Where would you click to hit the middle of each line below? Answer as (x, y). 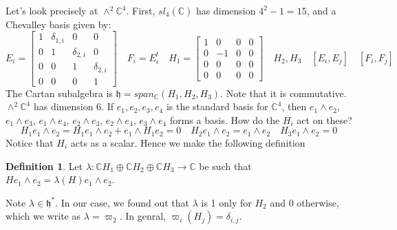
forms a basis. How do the (225, 119)
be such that (225, 166)
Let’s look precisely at (52, 10)
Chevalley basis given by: (58, 24)
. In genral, (142, 216)
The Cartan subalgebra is (59, 93)
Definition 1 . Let (44, 166)
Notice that (30, 142)
